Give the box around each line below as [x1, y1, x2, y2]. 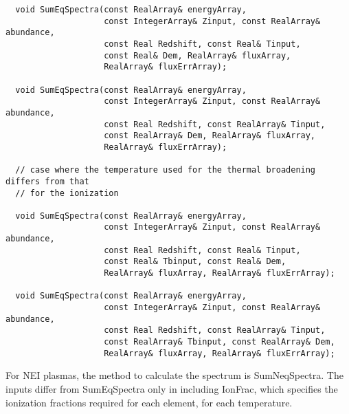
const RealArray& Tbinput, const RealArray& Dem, [104, 337, 335, 347]
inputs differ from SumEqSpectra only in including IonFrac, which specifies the [5, 381, 338, 395]
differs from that [5, 176, 89, 186]
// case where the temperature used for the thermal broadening [15, 165, 316, 175]
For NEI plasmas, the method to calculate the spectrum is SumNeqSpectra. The [5, 368, 344, 382]
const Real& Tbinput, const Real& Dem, [104, 257, 286, 267]
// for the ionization [15, 188, 119, 198]
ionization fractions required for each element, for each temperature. [5, 395, 293, 409]
